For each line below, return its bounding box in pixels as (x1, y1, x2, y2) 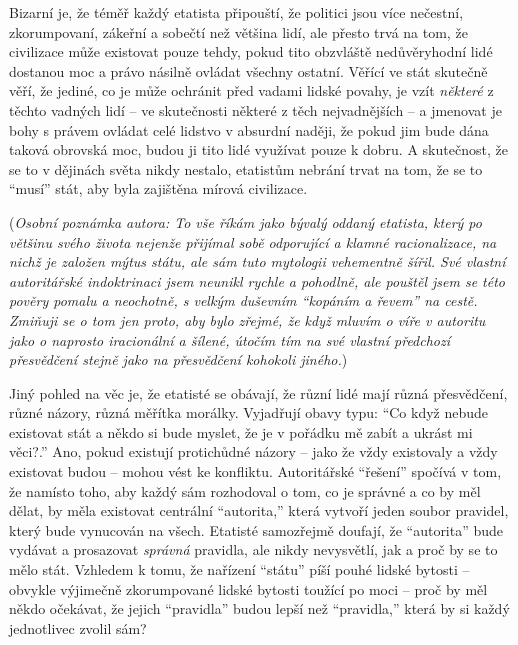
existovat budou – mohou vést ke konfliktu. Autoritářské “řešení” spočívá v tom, (9, 461, 502, 482)
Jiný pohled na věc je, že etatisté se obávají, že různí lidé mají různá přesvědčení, (9, 382, 508, 403)
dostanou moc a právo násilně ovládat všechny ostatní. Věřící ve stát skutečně (9, 60, 488, 81)
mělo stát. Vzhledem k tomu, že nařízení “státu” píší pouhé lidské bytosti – (9, 559, 470, 580)
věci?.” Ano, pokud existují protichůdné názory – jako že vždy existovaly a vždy (9, 441, 498, 462)
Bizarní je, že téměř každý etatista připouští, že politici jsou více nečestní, (9, 2, 464, 22)
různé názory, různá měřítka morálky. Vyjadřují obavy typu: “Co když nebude (9, 402, 489, 423)
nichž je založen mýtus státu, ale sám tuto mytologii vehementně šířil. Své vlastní (9, 251, 506, 272)
